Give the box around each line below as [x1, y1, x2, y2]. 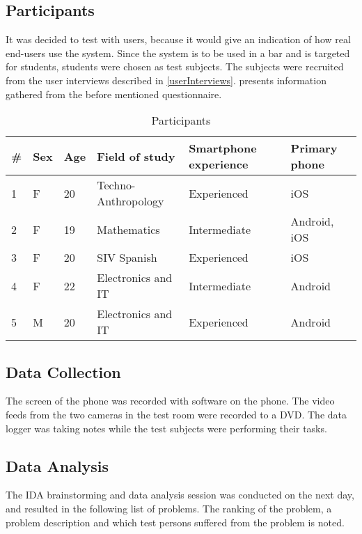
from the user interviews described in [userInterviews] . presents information [6, 72, 326, 87]
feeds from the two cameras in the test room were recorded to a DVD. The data [6, 407, 347, 421]
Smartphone [189, 140, 257, 157]
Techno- [97, 177, 136, 194]
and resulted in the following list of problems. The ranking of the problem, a [6, 501, 332, 515]
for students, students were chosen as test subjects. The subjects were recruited [6, 59, 344, 74]
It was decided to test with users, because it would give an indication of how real [6, 32, 351, 47]
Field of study [97, 148, 175, 164]
